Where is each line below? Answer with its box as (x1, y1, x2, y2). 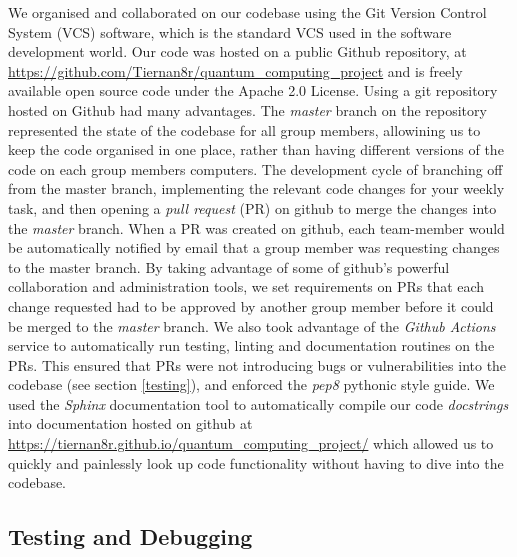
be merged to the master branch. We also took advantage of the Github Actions (8, 315, 496, 336)
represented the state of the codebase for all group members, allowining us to (8, 119, 481, 140)
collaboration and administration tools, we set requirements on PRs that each (8, 276, 485, 297)
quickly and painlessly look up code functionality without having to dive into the (8, 452, 504, 473)
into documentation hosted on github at (8, 413, 253, 434)
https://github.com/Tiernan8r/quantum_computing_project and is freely (8, 60, 463, 81)
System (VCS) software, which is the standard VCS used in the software (8, 21, 452, 42)
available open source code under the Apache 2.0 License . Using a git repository (8, 80, 498, 101)
